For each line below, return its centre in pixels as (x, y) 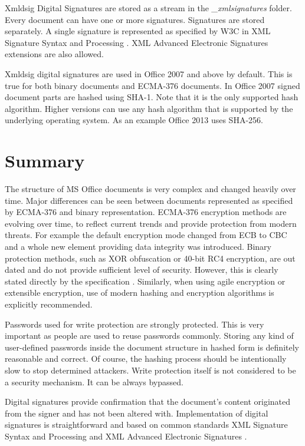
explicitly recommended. (49, 304)
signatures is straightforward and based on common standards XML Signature (146, 424)
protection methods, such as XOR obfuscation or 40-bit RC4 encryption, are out (150, 258)
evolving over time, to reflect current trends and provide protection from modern (151, 223)
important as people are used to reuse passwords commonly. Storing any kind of (149, 336)
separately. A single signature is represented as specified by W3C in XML (138, 31)
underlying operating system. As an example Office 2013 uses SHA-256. (134, 120)
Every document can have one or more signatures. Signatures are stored (135, 19)
